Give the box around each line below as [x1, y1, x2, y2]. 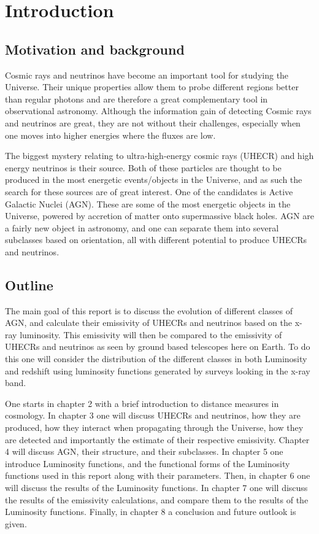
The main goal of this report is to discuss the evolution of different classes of [5, 304, 293, 317]
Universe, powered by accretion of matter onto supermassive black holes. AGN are [5, 209, 314, 222]
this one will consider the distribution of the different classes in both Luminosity [5, 352, 307, 365]
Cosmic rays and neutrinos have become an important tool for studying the [5, 68, 289, 81]
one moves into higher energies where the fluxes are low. [5, 128, 216, 141]
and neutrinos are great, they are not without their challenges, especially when [5, 116, 301, 129]
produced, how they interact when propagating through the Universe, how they [5, 421, 304, 434]
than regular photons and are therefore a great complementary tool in [5, 92, 268, 105]
